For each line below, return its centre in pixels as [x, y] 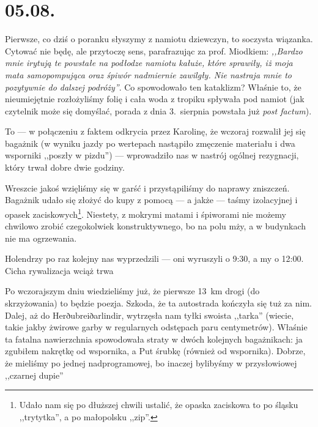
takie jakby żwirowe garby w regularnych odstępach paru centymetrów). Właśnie [156, 327]
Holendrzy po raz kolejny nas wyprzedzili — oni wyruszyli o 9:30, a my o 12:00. [154, 258]
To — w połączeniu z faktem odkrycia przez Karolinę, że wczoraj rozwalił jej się [155, 131]
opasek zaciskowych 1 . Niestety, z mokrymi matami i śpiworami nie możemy [146, 213]
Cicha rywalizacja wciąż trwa [59, 270]
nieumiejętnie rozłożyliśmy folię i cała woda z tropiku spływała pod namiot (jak [155, 99]
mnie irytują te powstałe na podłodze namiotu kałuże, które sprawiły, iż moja [149, 63]
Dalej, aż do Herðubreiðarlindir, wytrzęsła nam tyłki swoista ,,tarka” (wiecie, [150, 315]
